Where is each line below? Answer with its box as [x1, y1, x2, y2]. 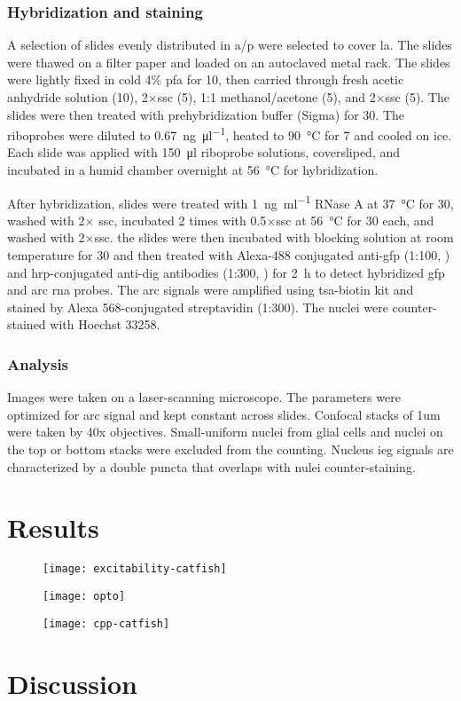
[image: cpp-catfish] [43, 617, 170, 630]
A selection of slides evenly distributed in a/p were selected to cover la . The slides [7, 35, 452, 54]
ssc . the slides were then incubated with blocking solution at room [94, 228, 454, 247]
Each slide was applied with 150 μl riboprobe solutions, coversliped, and [7, 143, 401, 161]
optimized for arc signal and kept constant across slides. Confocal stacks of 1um [7, 405, 441, 423]
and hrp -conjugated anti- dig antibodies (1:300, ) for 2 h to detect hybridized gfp [7, 263, 445, 281]
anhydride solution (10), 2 [7, 88, 148, 106]
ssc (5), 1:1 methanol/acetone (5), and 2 [157, 88, 376, 106]
